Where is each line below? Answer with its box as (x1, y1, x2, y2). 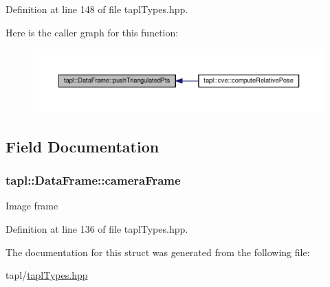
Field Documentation (5, 135, 159, 157)
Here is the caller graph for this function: (5, 25, 179, 39)
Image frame (5, 198, 58, 213)
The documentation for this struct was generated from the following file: (5, 244, 310, 259)
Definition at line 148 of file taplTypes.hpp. (5, 2, 188, 16)
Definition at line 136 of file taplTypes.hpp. (5, 222, 188, 236)
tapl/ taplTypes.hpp (5, 268, 88, 282)
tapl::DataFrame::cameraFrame (5, 172, 181, 189)
